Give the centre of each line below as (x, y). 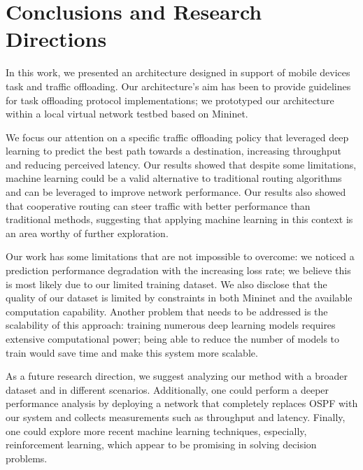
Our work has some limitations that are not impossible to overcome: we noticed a (180, 256)
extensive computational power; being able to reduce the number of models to (173, 339)
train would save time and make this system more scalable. (132, 352)
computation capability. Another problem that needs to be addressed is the (167, 311)
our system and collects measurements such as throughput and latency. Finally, (176, 416)
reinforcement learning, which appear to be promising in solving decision (161, 444)
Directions (56, 39)
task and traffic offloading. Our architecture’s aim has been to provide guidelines (178, 86)
